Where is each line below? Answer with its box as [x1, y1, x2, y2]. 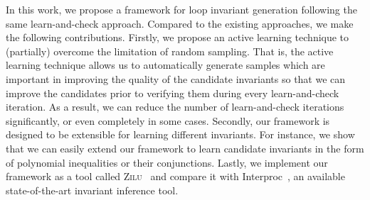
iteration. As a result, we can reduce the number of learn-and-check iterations [6, 99, 344, 114]
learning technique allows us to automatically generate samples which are [6, 57, 325, 72]
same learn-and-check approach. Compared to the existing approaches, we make [6, 16, 354, 30]
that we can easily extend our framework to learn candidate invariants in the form [6, 140, 364, 155]
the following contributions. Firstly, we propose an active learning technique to [6, 30, 349, 45]
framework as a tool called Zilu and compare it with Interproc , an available [6, 169, 345, 184]
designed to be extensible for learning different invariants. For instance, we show [6, 127, 355, 142]
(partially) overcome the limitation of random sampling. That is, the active [6, 43, 334, 58]
